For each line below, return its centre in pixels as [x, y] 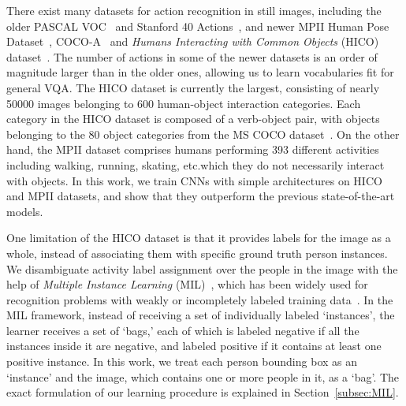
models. [25, 211]
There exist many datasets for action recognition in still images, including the [194, 10]
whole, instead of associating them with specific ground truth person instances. [197, 253]
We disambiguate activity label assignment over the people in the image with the [202, 268]
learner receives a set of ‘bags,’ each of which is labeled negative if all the [183, 330]
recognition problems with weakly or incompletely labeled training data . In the [200, 299]
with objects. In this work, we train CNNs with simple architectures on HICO [194, 180]
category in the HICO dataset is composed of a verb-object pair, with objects [193, 119]
